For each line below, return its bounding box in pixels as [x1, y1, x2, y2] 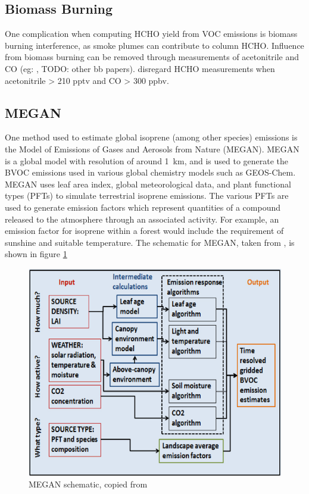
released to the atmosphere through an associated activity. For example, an [5, 212, 279, 225]
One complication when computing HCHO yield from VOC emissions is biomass [5, 27, 298, 40]
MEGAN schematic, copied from [29, 477, 148, 490]
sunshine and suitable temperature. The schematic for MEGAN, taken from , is [5, 236, 295, 248]
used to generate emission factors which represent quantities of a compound [5, 201, 280, 213]
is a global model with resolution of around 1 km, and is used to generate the [5, 154, 289, 167]
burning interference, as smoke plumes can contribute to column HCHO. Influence [5, 39, 304, 51]
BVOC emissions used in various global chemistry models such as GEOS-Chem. [5, 166, 296, 179]
